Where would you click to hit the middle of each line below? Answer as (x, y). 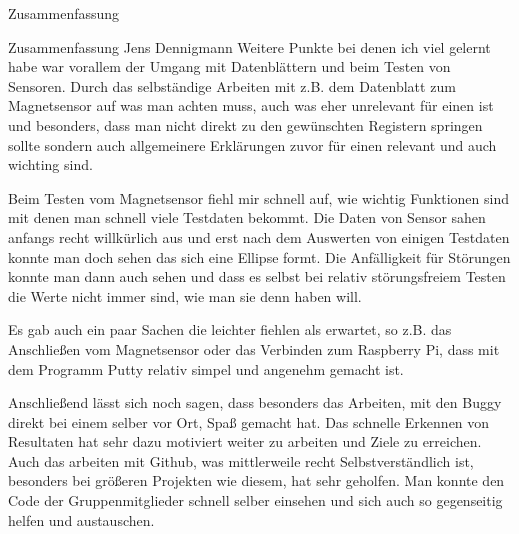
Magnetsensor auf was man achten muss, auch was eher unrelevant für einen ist (251, 105)
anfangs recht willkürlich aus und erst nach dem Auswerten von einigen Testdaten (259, 236)
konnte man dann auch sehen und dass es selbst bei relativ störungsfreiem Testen (257, 276)
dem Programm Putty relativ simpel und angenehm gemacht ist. (206, 368)
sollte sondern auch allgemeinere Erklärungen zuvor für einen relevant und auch (252, 144)
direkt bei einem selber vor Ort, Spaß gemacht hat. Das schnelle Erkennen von (249, 421)
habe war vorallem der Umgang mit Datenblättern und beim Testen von (229, 66)
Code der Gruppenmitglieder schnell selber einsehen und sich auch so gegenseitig (255, 500)
